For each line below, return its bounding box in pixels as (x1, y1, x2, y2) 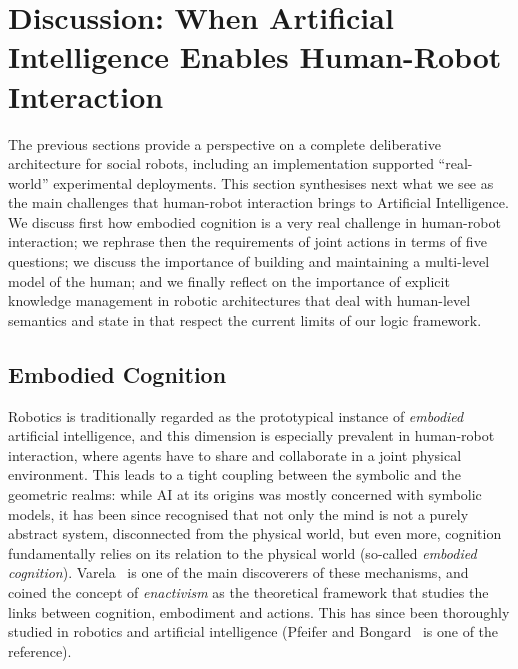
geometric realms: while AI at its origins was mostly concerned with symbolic (8, 484, 482, 505)
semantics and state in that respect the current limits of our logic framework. (8, 309, 482, 330)
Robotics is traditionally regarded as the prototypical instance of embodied (8, 405, 464, 426)
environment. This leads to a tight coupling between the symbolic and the (8, 464, 461, 485)
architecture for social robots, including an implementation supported (8, 153, 434, 174)
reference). (8, 640, 72, 661)
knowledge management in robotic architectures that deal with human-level (8, 290, 471, 311)
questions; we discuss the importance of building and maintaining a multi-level (8, 251, 490, 272)
